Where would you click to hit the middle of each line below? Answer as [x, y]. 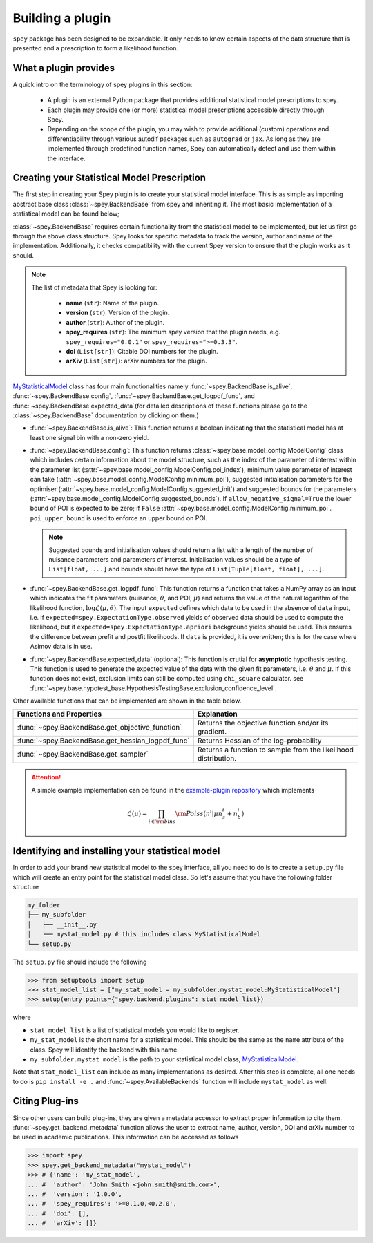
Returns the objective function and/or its [263, 723]
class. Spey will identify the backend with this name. [104, 1050]
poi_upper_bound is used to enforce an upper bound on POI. [118, 518]
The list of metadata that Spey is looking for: [95, 287]
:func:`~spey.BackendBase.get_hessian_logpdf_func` [103, 741]
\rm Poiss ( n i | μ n [199, 813]
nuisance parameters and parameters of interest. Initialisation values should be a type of [174, 559]
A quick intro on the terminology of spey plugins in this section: [103, 84]
